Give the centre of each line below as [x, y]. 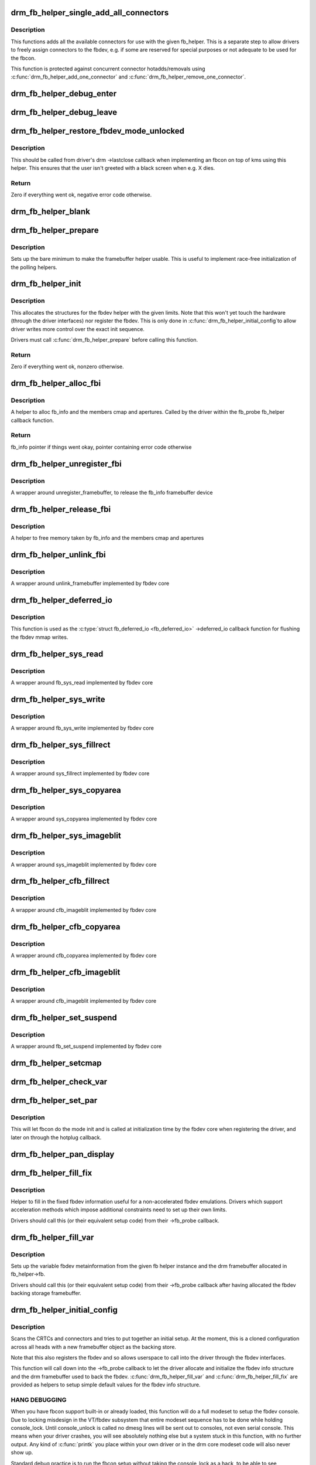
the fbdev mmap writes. [39, 637]
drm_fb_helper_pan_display [63, 1154]
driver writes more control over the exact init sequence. [78, 329]
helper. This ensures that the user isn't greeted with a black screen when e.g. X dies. [113, 168]
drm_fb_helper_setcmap [56, 1063]
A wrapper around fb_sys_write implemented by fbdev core [83, 728]
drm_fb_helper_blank [51, 211]
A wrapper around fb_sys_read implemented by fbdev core [82, 682]
